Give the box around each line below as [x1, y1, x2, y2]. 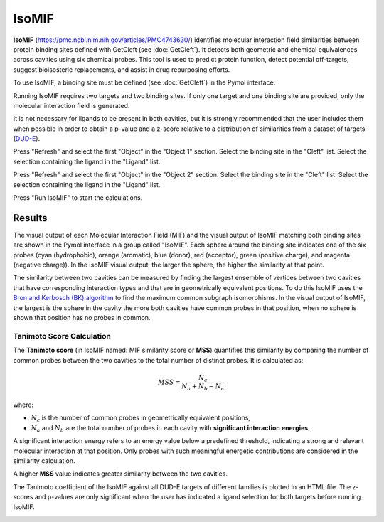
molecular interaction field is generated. [13, 101, 130, 110]
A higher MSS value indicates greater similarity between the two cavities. [13, 469, 228, 478]
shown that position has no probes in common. [13, 314, 151, 322]
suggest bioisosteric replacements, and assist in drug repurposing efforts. [13, 65, 230, 74]
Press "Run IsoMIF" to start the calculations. [13, 193, 143, 202]
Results [13, 212, 48, 224]
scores [13, 493, 33, 501]
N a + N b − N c [181, 382, 225, 392]
